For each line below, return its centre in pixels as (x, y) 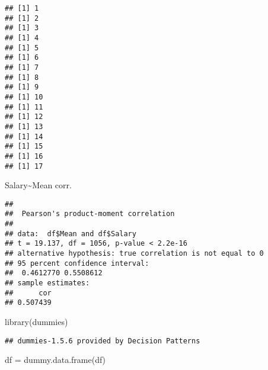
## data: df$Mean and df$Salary (71, 234)
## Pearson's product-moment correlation (90, 214)
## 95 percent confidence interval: (77, 263)
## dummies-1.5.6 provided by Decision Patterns (103, 341)
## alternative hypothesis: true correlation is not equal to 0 (134, 254)
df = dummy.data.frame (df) (55, 360)
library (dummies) (36, 321)
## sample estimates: (47, 283)
